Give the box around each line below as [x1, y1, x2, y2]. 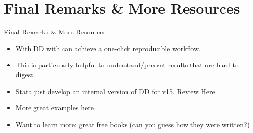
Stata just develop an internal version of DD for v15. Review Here [15, 86, 215, 96]
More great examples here [15, 102, 94, 113]
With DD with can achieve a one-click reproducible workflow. [15, 43, 201, 53]
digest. [15, 69, 35, 79]
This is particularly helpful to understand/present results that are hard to [15, 60, 239, 70]
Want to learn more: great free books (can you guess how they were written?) [15, 119, 250, 129]
